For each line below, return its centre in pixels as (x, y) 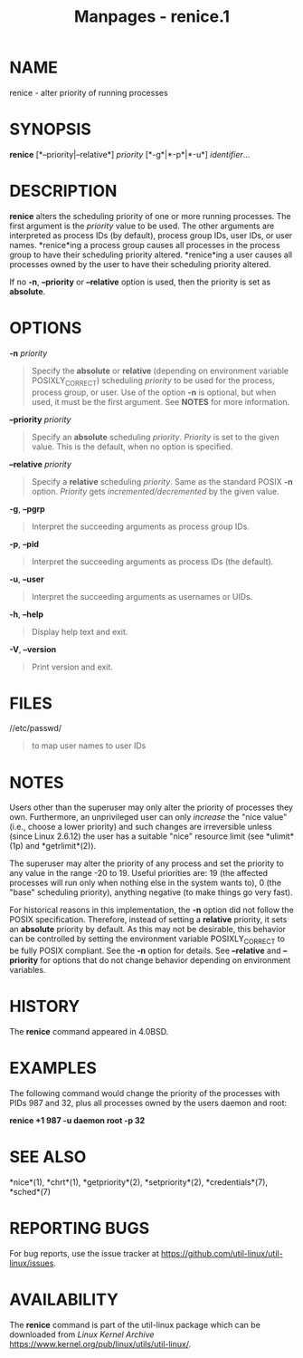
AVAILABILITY (64, 1300)
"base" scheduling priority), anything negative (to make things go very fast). (151, 892)
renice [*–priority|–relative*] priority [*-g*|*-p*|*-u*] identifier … (130, 154)
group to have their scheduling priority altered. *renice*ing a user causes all (151, 255)
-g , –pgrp (27, 508)
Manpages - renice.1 (152, 17)
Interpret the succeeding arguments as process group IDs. (141, 526)
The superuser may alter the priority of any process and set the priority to (147, 863)
